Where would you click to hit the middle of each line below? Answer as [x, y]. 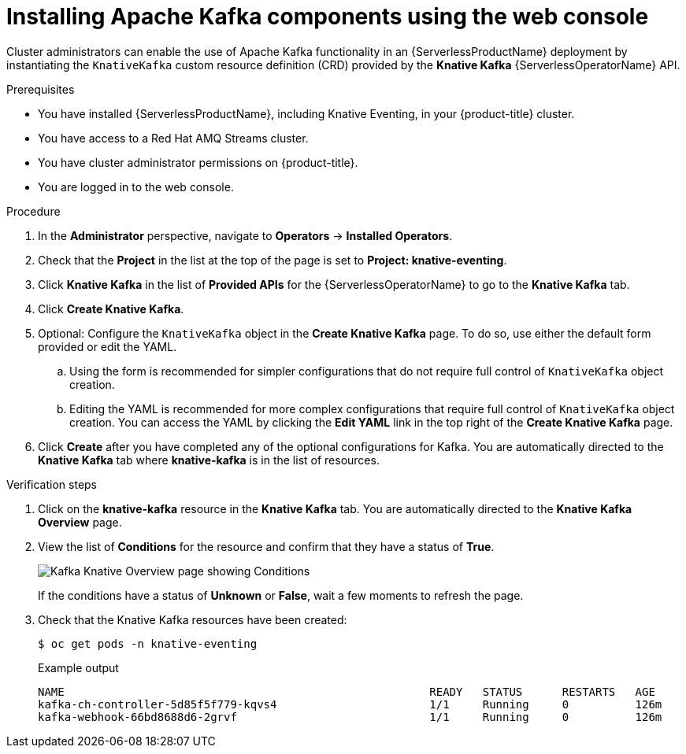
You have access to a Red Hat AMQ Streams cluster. [173, 138]
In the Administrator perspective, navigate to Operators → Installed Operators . [245, 235]
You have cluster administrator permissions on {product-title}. [198, 162]
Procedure [33, 211]
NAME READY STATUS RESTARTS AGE [347, 691]
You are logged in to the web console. [136, 187]
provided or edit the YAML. [108, 346]
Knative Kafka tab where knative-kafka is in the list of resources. [209, 460]
